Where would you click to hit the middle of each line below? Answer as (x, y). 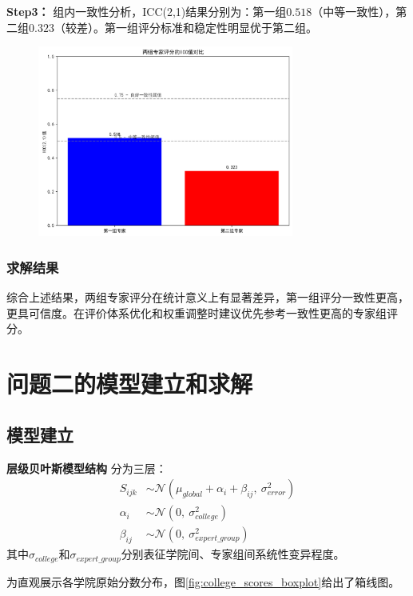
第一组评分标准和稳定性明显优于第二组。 (210, 27)
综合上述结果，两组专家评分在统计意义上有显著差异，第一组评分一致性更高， (208, 297)
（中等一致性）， (354, 11)
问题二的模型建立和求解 (130, 384)
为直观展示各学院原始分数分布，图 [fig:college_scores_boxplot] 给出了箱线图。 (203, 581)
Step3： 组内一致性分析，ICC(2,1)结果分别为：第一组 (147, 11)
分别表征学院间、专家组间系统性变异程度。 (233, 554)
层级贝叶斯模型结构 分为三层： (87, 468)
